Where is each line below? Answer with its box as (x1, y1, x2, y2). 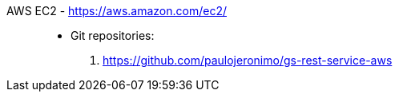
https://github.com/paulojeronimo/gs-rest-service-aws (103, 53, 393, 67)
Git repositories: (71, 29, 155, 42)
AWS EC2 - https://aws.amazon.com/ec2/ (6, 4, 228, 18)
